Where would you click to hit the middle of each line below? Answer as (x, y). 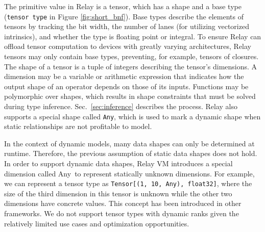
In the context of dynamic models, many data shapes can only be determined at (129, 143)
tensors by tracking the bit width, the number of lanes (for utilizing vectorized (127, 26)
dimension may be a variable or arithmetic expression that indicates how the (124, 76)
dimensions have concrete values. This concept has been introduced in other (123, 203)
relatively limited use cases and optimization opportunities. (97, 223)
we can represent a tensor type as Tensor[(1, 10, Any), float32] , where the (128, 183)
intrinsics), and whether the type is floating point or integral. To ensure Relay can (133, 36)
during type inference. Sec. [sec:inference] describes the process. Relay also (121, 106)
